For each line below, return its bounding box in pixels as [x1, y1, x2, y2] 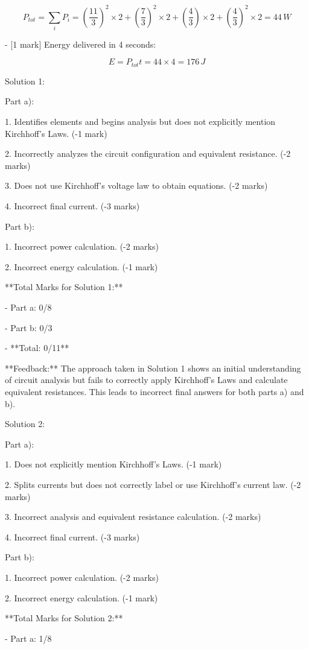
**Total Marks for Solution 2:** [5, 612, 123, 624]
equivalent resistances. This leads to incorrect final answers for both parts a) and [5, 385, 304, 397]
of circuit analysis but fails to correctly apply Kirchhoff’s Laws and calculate [5, 373, 288, 386]
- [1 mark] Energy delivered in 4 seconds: [5, 37, 156, 50]
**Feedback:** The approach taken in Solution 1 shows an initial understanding [5, 361, 301, 374]
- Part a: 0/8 [5, 301, 52, 313]
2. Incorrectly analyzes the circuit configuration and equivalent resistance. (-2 [5, 147, 291, 160]
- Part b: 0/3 [5, 321, 53, 334]
